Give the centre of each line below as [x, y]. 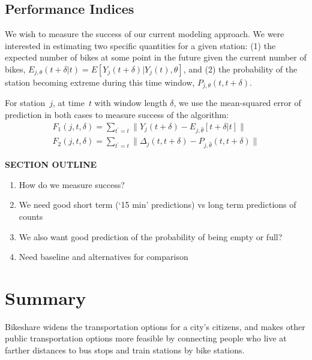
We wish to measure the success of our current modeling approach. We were [145, 34]
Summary [46, 297]
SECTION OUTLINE [51, 164]
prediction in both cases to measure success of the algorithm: [117, 115]
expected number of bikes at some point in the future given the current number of [156, 57]
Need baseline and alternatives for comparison [103, 257]
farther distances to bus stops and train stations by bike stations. [125, 350]
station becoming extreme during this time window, [100, 82]
